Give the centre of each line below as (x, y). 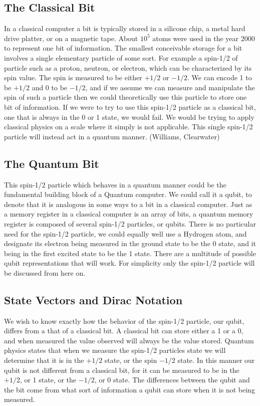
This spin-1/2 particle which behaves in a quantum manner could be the (115, 184)
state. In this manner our (216, 360)
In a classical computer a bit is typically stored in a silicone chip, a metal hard (125, 28)
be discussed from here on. (45, 272)
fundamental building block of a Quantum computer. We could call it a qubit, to (128, 194)
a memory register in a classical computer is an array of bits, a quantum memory (129, 214)
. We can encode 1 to (220, 77)
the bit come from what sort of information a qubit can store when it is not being (129, 389)
